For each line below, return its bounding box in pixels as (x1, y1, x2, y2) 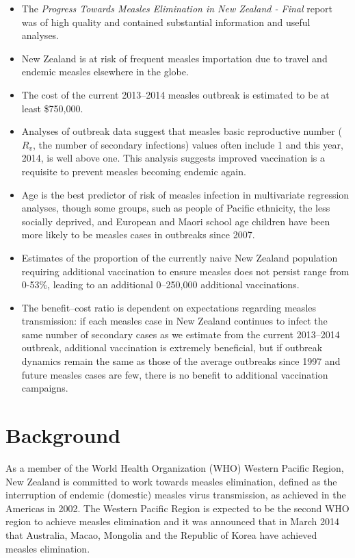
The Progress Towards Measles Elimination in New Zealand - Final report (21, 1, 333, 15)
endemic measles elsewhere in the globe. (21, 64, 189, 79)
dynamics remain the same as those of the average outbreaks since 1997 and (21, 354, 341, 368)
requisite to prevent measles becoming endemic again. (21, 164, 246, 178)
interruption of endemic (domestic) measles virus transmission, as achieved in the (5, 487, 346, 502)
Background (5, 421, 121, 449)
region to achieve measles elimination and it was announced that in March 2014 (5, 514, 339, 529)
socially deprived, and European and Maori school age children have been (21, 214, 330, 228)
